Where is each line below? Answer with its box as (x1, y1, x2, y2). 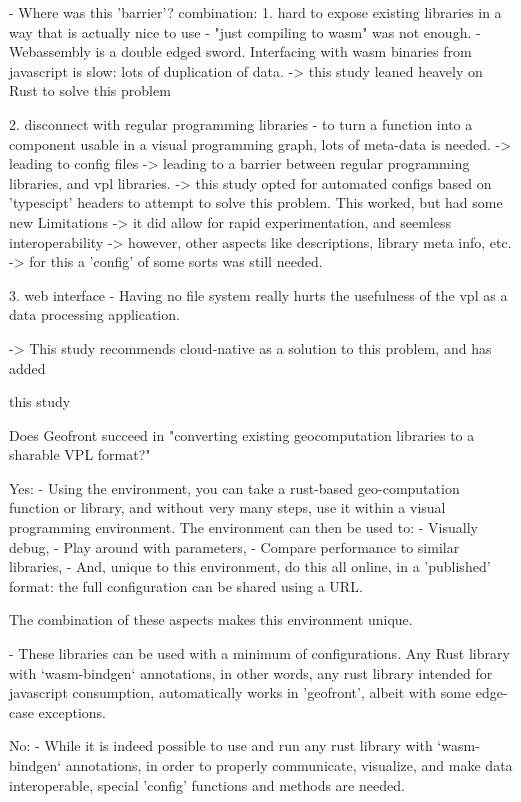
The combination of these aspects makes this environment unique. (9, 609, 413, 630)
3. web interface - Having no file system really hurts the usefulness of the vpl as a (9, 284, 508, 305)
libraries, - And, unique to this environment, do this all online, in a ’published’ (9, 556, 491, 577)
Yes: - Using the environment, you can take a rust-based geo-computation (9, 477, 460, 498)
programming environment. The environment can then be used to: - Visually (9, 517, 478, 538)
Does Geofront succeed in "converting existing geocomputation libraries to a (9, 424, 475, 445)
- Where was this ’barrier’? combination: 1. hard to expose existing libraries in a (9, 2, 502, 22)
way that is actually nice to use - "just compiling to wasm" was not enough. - (9, 21, 481, 42)
